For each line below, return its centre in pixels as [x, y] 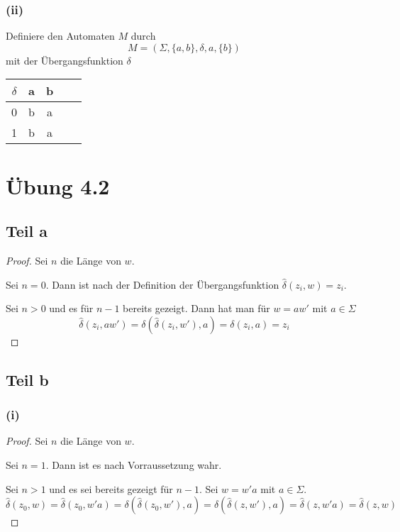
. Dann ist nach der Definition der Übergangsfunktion [162, 284]
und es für [71, 308]
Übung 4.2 [58, 185]
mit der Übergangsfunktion [65, 60]
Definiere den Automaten [60, 36]
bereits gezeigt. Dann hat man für [196, 308]
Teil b [27, 379]
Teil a [27, 231]
